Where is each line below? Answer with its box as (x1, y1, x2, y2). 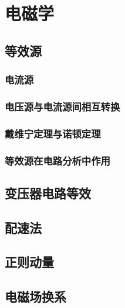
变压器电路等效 (5, 183, 91, 202)
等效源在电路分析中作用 (5, 153, 110, 168)
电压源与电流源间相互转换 (5, 99, 120, 113)
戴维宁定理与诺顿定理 (5, 126, 101, 140)
